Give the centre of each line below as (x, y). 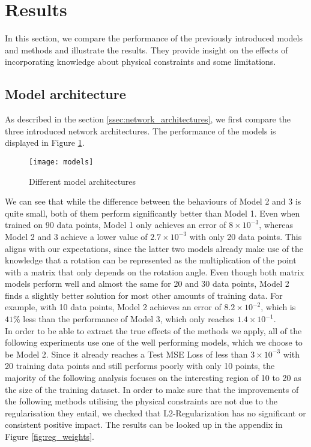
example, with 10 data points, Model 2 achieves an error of (113, 307)
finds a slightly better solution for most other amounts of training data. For (144, 295)
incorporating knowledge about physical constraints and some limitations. (140, 61)
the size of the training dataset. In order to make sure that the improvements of (152, 389)
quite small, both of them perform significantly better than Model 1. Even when (152, 213)
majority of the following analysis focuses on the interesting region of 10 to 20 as (153, 378)
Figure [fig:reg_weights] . (50, 436)
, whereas (276, 225)
